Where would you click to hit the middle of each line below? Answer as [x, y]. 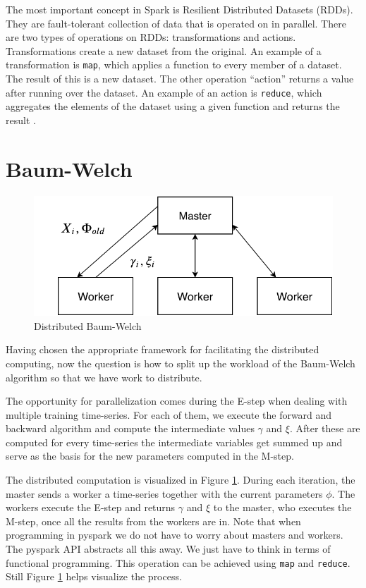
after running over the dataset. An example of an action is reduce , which [164, 92]
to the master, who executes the [282, 507]
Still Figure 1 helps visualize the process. [94, 576]
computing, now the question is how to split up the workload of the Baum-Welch [181, 363]
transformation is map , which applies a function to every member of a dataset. [174, 65]
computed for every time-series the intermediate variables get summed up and [174, 442]
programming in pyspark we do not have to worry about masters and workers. [175, 535]
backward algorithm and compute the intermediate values [130, 428]
